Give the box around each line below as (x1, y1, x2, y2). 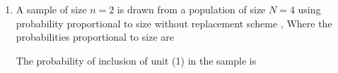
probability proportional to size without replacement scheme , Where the (16, 15, 332, 30)
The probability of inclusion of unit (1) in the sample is (16, 53, 257, 67)
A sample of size (16, 2, 87, 16)
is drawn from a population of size (117, 2, 266, 16)
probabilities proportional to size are (16, 29, 174, 44)
